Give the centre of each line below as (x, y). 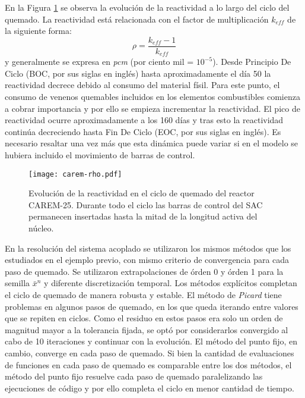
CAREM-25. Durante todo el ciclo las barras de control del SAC (146, 204)
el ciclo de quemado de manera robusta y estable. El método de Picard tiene (143, 295)
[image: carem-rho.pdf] (75, 174)
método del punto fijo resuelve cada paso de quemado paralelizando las (134, 376)
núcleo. (41, 228)
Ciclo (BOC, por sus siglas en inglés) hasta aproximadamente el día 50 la (138, 73)
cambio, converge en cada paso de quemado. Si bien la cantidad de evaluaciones (150, 353)
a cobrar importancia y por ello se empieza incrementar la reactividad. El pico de (152, 108)
